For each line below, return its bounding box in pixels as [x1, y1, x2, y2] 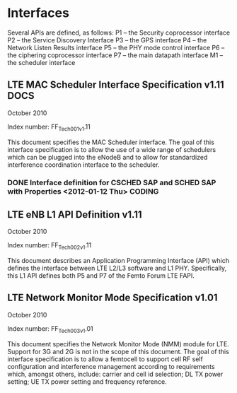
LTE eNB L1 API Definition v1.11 [7, 209, 143, 221]
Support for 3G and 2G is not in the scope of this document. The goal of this [7, 347, 230, 356]
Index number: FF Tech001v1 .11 [7, 122, 91, 132]
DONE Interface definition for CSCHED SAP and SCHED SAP [7, 178, 216, 188]
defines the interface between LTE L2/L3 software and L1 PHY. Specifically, [7, 264, 227, 273]
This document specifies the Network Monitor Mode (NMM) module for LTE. [7, 339, 230, 348]
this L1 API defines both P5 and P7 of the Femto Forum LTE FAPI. [7, 271, 195, 280]
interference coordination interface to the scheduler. [7, 160, 160, 169]
